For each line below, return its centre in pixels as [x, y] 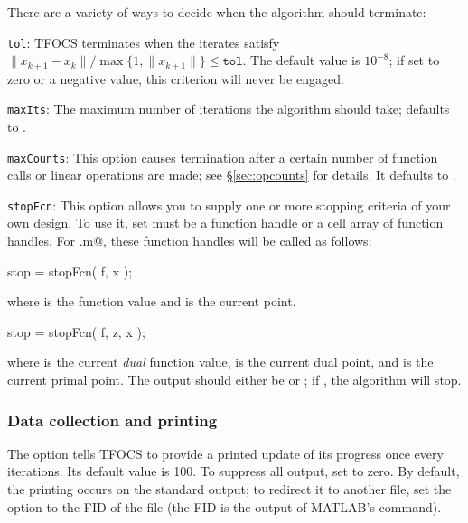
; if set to [414, 60]
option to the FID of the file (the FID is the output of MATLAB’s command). [225, 506]
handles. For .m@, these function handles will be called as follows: [190, 241]
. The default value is [301, 60]
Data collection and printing [112, 420]
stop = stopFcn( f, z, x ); [76, 331]
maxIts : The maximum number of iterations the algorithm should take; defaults [229, 109]
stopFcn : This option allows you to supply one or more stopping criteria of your [229, 205]
